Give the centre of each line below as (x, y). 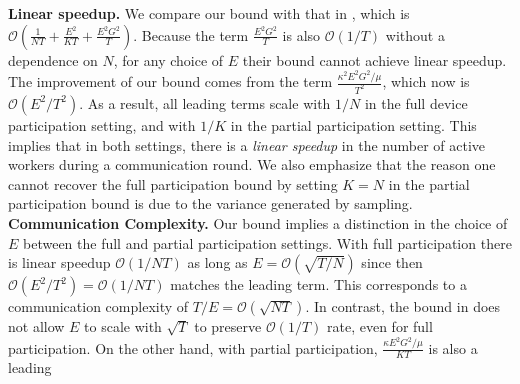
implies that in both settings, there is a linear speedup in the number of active (246, 144)
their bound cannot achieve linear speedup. (374, 59)
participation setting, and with (102, 124)
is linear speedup (59, 262)
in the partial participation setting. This (353, 124)
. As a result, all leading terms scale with (205, 102)
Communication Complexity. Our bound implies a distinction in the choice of (258, 222)
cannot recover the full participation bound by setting (173, 183)
